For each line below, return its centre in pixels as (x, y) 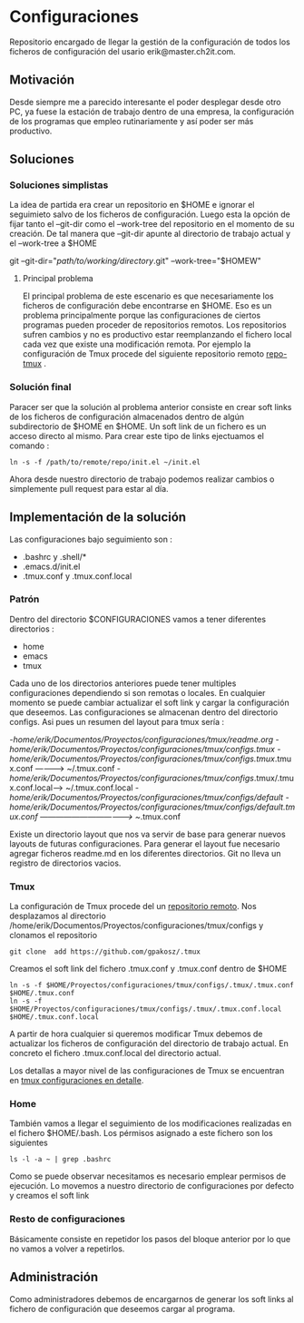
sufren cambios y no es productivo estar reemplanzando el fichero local (157, 335)
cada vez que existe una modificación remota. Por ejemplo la (137, 344)
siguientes (29, 1143)
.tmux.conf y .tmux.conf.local (77, 576)
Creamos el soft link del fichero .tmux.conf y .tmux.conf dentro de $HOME (148, 969)
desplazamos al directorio (58, 916)
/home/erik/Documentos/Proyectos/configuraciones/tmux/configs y (137, 926)
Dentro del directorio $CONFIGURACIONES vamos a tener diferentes (137, 619)
